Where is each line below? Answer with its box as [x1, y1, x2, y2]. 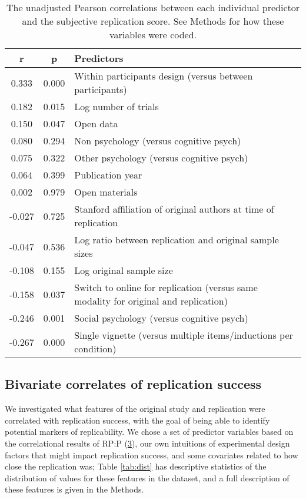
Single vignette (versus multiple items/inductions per [74, 328, 293, 342]
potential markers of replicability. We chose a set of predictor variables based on [5, 425, 294, 438]
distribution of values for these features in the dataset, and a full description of [5, 471, 290, 484]
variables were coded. [109, 28, 197, 41]
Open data [74, 117, 118, 130]
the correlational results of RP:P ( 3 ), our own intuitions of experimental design [5, 437, 290, 449]
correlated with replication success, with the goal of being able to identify [5, 414, 270, 426]
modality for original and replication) [74, 294, 228, 308]
